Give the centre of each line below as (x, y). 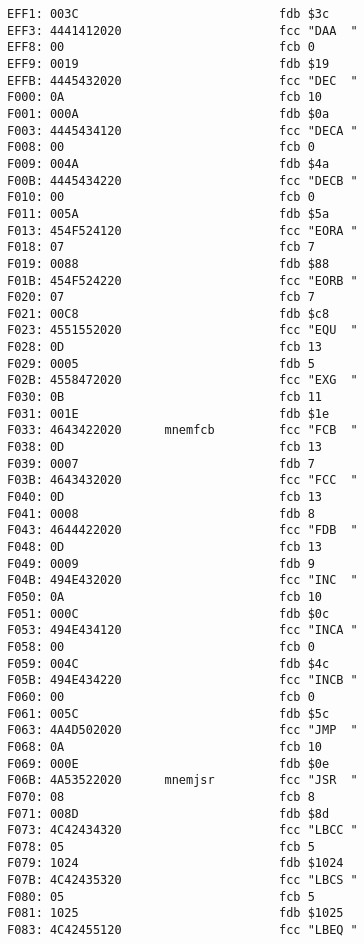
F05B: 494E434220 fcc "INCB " (182, 680)
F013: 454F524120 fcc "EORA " (182, 230)
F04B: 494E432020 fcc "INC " (182, 580)
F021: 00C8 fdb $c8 (168, 313)
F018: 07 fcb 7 (161, 247)
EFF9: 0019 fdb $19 (168, 63)
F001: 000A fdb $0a (168, 113)
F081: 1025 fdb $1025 (175, 913)
